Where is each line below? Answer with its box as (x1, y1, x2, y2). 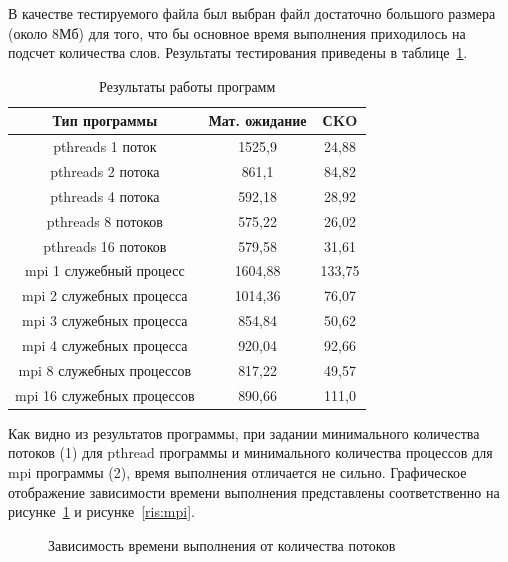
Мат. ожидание (208, 110, 307, 131)
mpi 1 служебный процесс (25, 260, 185, 281)
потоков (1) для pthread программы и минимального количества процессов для (8, 442, 493, 463)
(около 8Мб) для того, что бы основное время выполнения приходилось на (8, 22, 466, 43)
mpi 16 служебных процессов (15, 384, 195, 405)
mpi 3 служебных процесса (22, 310, 188, 331)
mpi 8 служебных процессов (18, 359, 192, 380)
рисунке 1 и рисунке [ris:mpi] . (8, 501, 196, 522)
